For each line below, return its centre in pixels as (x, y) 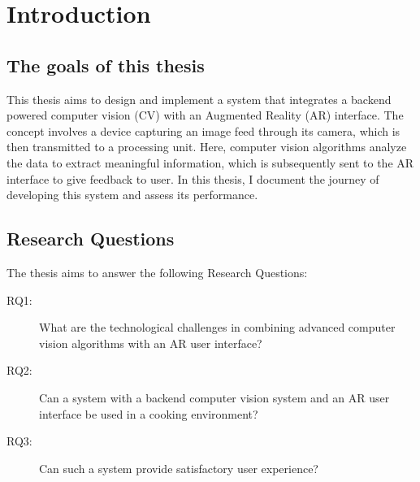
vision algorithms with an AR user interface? (151, 343)
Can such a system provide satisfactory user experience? (179, 468)
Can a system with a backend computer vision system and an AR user (214, 397)
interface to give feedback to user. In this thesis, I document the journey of (193, 178)
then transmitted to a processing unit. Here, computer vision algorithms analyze (207, 147)
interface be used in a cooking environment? (149, 413)
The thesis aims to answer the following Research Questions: (157, 272)
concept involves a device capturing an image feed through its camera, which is (204, 130)
